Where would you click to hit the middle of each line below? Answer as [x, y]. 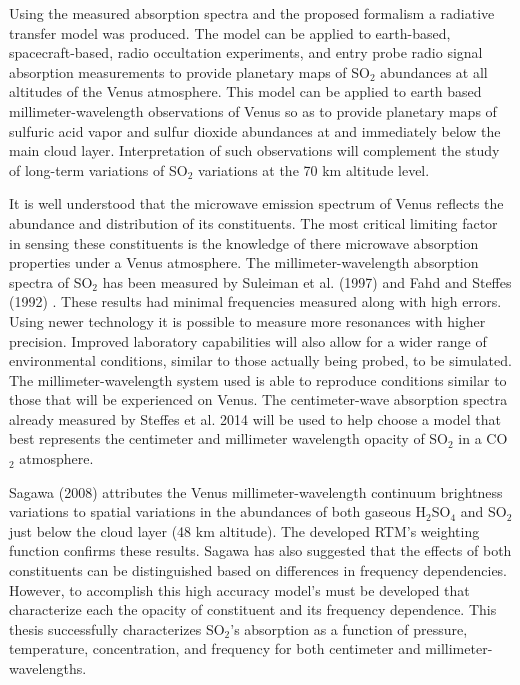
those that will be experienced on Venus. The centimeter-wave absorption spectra [258, 399]
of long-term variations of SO [98, 169]
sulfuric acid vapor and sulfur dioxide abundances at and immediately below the [255, 130]
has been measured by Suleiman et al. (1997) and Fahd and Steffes [307, 281]
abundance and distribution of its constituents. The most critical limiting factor [253, 222]
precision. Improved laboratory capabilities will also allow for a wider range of [248, 340]
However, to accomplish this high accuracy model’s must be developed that [239, 589]
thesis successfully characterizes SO [117, 628]
